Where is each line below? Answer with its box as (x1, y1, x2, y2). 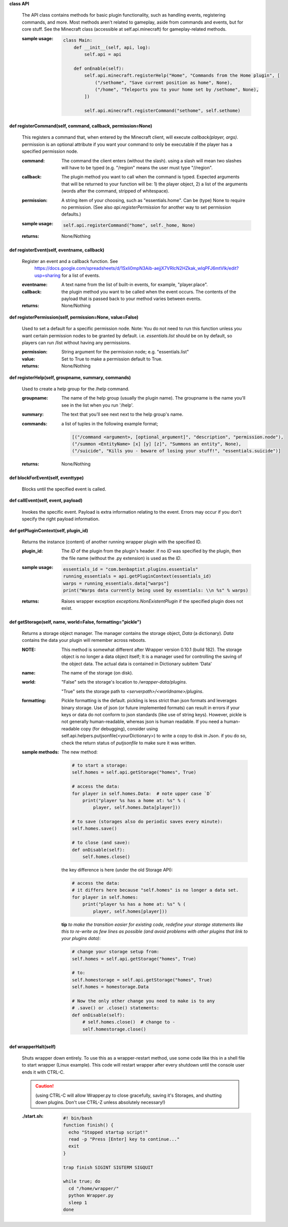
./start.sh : (22, 1113, 44, 1119)
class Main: (63, 38, 93, 43)
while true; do (63, 1179, 100, 1184)
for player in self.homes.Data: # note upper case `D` (72, 791, 213, 796)
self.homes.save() (72, 826, 117, 831)
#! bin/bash (63, 1115, 93, 1121)
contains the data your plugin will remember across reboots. (22, 637, 147, 643)
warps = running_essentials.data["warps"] (63, 581, 169, 586)
